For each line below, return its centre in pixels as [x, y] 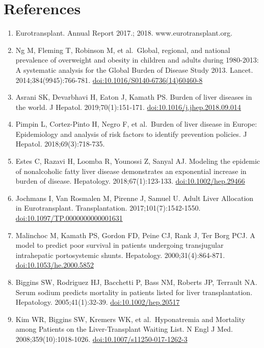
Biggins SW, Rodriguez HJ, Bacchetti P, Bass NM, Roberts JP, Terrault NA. [136, 282]
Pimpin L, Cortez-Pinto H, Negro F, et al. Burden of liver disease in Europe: [136, 124]
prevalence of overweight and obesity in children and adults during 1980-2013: [137, 60]
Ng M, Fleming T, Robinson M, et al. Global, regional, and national [123, 50]
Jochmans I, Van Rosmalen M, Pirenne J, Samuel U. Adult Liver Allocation [135, 198]
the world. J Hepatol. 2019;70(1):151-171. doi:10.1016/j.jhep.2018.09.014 [128, 107]
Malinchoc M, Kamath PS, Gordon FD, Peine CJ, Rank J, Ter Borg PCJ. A [135, 235]
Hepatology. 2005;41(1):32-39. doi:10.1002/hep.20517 [98, 302]
